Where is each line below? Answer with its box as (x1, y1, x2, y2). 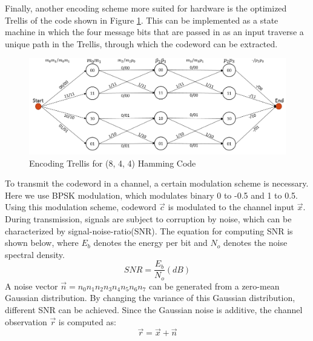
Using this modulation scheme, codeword (5, 200, 157, 213)
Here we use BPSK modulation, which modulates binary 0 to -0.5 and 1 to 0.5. (5, 188, 298, 201)
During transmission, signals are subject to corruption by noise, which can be (5, 212, 292, 225)
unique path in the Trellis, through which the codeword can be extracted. (5, 37, 278, 50)
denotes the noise (223, 236, 288, 249)
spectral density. (5, 248, 65, 260)
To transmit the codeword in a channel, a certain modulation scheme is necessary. (5, 177, 309, 190)
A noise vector (5, 279, 58, 292)
